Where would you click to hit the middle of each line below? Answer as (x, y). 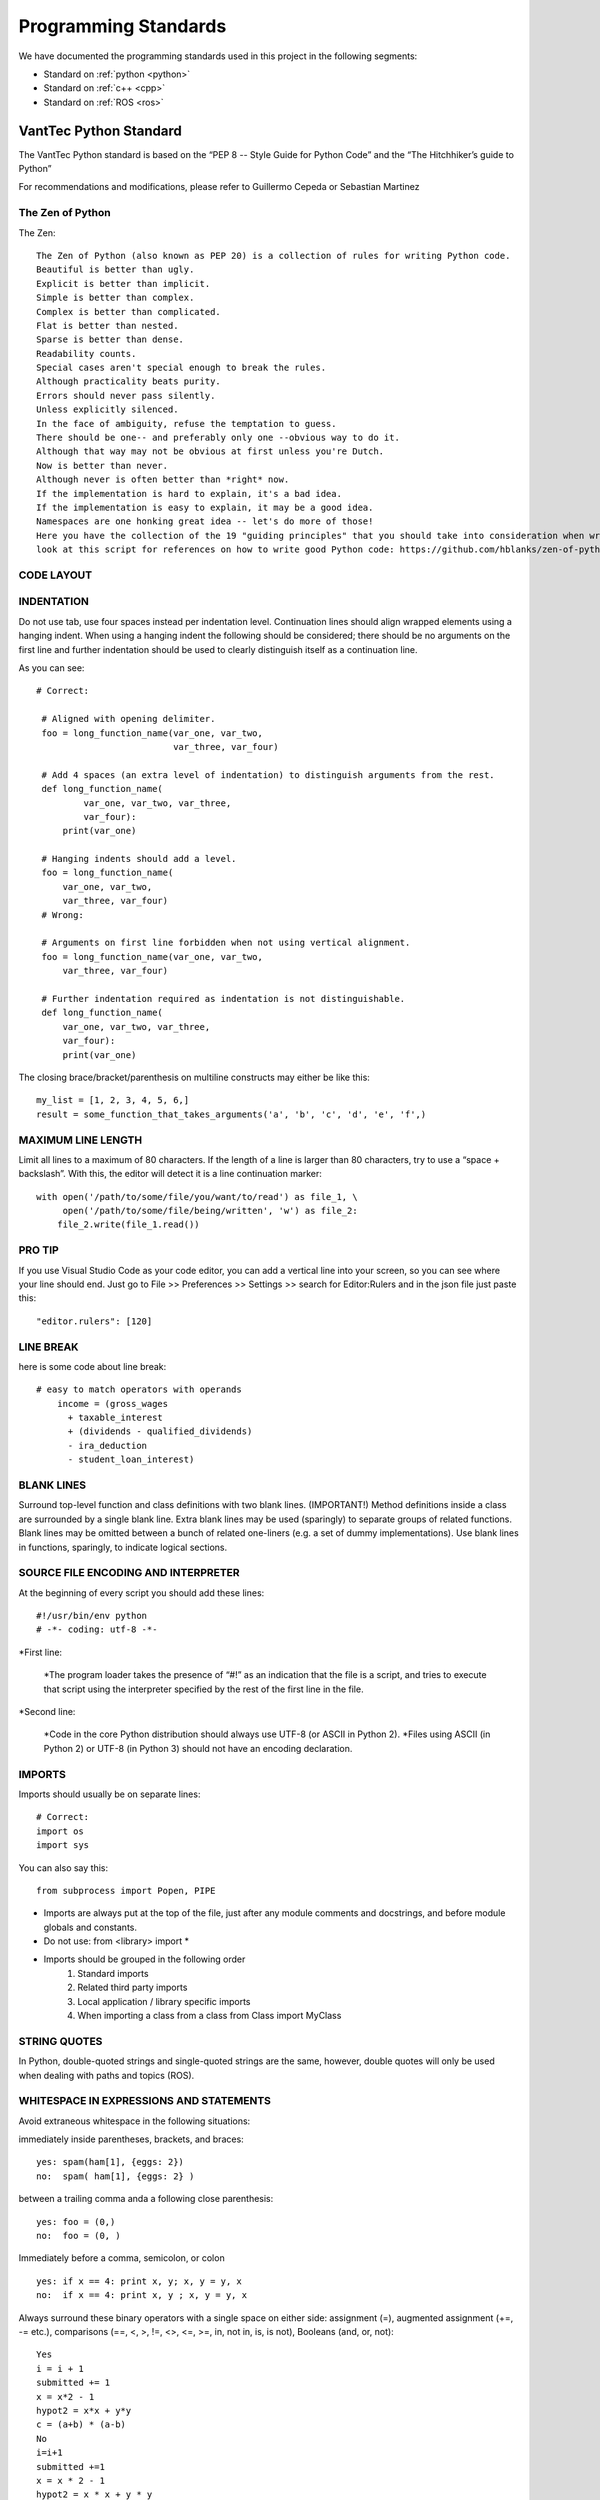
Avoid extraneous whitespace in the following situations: (134, 2121)
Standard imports (113, 1973)
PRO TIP (38, 1250)
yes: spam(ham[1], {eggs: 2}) (110, 2162)
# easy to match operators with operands (139, 1389)
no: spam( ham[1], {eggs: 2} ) (115, 2176)
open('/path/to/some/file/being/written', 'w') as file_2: (210, 1211)
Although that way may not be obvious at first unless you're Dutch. (210, 451)
